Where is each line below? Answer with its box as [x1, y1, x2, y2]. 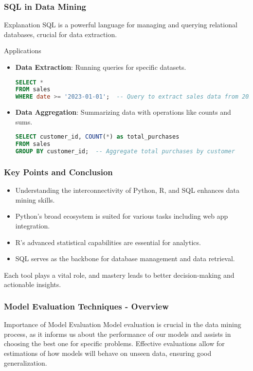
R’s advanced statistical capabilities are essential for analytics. [15, 237, 201, 247]
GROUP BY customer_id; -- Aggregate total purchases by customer [15, 148, 235, 155]
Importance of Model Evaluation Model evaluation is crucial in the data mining [4, 319, 241, 330]
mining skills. [15, 194, 55, 205]
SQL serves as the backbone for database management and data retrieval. [15, 253, 235, 264]
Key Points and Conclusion [4, 165, 113, 178]
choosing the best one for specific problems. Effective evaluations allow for [4, 338, 225, 349]
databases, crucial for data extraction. [4, 29, 117, 39]
